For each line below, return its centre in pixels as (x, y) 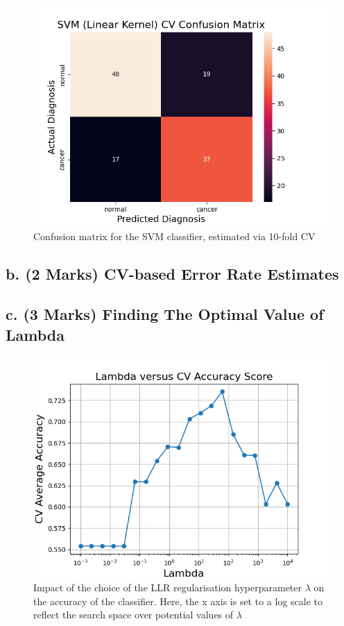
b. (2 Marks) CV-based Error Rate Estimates (172, 273)
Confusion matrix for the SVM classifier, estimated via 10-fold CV (174, 236)
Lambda (35, 334)
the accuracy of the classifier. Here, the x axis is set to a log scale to (178, 601)
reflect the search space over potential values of (134, 615)
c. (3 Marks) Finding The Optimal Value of (165, 314)
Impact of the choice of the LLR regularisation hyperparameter (168, 587)
